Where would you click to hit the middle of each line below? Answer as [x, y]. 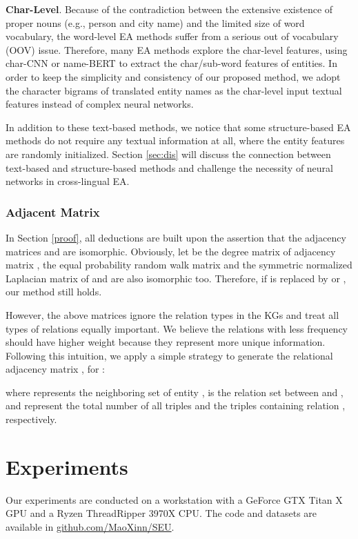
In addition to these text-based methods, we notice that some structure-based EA [178, 127]
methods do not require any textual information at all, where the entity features [175, 140]
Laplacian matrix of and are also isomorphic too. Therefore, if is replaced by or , [176, 278]
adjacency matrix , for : [55, 369]
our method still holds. [54, 292]
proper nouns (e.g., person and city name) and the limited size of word [155, 22]
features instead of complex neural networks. [100, 104]
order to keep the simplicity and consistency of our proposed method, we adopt [173, 76]
